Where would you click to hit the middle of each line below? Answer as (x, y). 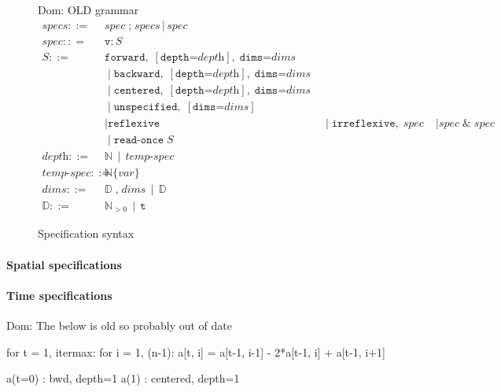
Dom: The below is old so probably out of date (119, 325)
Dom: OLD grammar (88, 9)
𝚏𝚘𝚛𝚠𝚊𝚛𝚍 (125, 57)
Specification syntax (86, 233)
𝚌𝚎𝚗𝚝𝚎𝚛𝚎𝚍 (137, 90)
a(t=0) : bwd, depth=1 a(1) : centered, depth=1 (123, 378)
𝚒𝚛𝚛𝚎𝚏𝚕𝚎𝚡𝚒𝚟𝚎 (363, 123)
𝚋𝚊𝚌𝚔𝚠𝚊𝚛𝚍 (137, 74)
